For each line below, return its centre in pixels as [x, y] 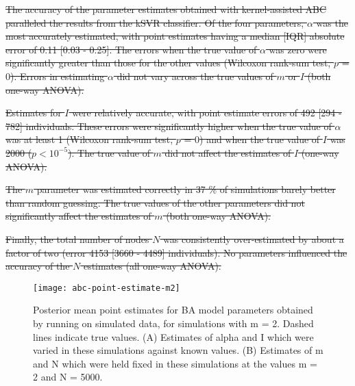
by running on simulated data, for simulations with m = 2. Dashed [173, 323]
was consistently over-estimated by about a [254, 239]
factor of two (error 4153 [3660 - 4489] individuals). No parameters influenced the [176, 252]
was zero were [298, 49]
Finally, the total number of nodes [77, 239]
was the [332, 22]
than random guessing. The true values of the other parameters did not [155, 202]
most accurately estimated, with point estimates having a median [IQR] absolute [175, 36]
